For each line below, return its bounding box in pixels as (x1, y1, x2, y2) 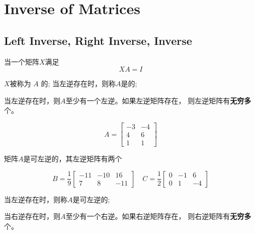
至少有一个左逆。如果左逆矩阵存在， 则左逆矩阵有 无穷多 (65, 95, 251, 105)
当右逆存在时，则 (4, 211, 60, 221)
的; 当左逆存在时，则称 (41, 78, 116, 89)
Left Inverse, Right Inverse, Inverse (4, 32, 192, 48)
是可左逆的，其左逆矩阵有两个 (23, 153, 122, 164)
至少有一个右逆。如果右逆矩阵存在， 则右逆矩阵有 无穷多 (65, 211, 251, 221)
